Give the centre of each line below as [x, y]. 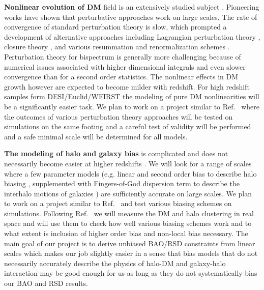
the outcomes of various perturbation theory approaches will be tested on [119, 116]
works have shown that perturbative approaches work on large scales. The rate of [131, 17]
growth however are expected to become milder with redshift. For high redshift [127, 86]
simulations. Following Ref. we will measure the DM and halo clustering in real [129, 213]
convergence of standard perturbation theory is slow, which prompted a [115, 27]
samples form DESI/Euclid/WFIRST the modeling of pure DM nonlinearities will [132, 96]
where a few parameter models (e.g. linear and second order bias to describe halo [130, 173]
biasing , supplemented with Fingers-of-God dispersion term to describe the [122, 183]
